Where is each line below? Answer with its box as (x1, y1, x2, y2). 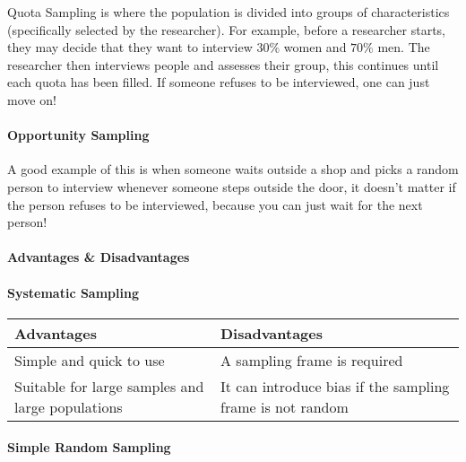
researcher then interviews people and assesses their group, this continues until (7, 55, 439, 74)
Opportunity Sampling (7, 126, 150, 144)
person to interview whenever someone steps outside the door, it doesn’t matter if (7, 177, 456, 196)
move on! (7, 90, 56, 109)
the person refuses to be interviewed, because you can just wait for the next (7, 195, 423, 214)
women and (283, 38, 347, 57)
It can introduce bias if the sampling (220, 375, 450, 397)
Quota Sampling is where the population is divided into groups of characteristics (7, 3, 450, 21)
